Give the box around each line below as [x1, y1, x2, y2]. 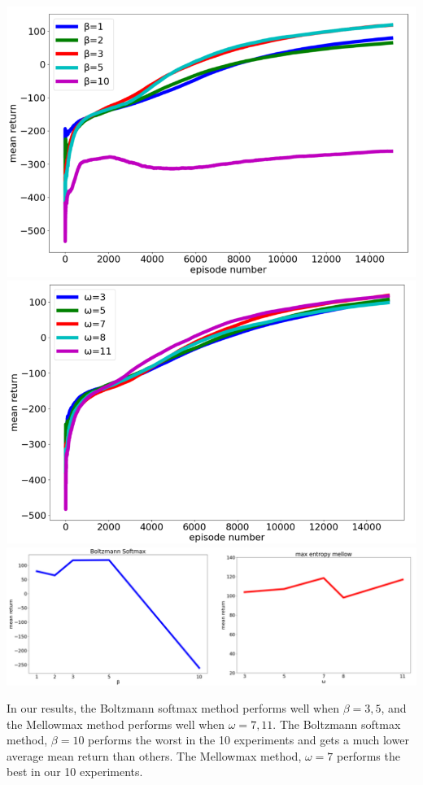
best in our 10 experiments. [7, 763, 143, 780]
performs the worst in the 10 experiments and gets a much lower [88, 731, 409, 748]
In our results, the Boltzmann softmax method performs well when [7, 700, 339, 717]
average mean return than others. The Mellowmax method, [7, 747, 302, 764]
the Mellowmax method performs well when [7, 715, 225, 732]
